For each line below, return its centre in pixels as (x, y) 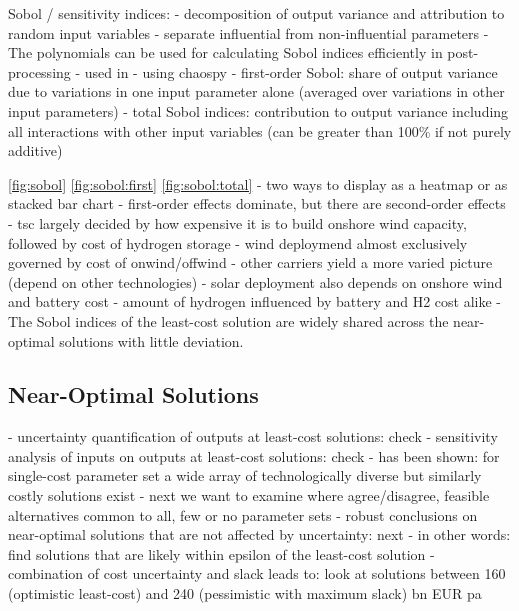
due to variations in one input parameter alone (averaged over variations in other (256, 91)
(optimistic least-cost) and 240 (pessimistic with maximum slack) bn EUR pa (245, 593)
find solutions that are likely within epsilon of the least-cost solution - (221, 553)
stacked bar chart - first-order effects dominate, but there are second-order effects (257, 203)
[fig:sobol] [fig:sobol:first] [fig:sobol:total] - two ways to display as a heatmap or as (258, 183)
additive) (35, 150)
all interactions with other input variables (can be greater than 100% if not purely (260, 130)
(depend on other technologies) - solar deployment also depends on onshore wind (255, 281)
